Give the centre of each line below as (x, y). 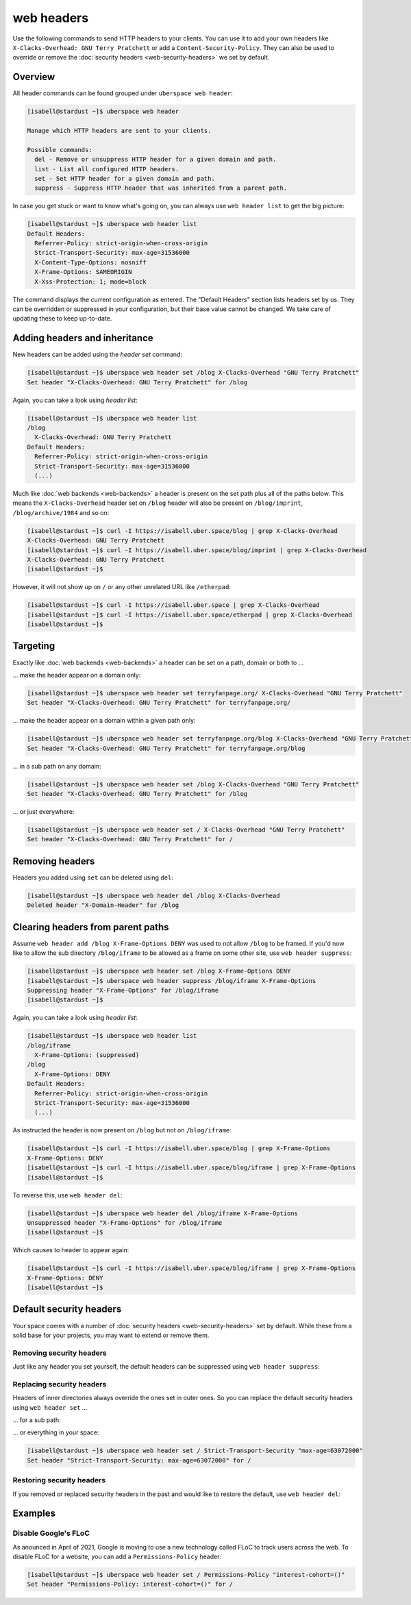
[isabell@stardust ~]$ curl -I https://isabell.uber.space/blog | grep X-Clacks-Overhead (183, 531)
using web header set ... (50, 1407)
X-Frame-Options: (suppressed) (87, 1055)
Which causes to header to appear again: (71, 1250)
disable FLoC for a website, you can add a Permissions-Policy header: (117, 1557)
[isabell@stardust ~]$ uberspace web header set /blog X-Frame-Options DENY (159, 971)
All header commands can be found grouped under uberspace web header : (123, 93)
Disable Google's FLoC (51, 1533)
